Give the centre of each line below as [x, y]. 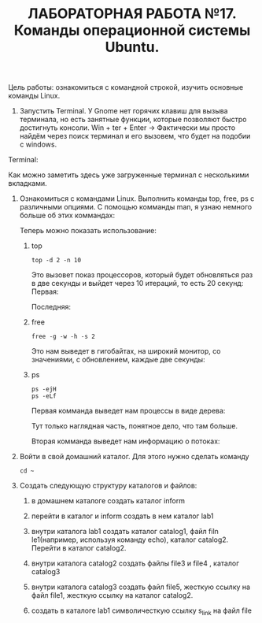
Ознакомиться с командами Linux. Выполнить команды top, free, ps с [137, 198]
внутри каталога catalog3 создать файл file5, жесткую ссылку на [140, 587]
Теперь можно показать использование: [88, 231]
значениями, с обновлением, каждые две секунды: [118, 360]
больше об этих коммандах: [67, 215]
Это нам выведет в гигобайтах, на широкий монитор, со [126, 351]
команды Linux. [34, 96]
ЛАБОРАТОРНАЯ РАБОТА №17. [132, 14]
